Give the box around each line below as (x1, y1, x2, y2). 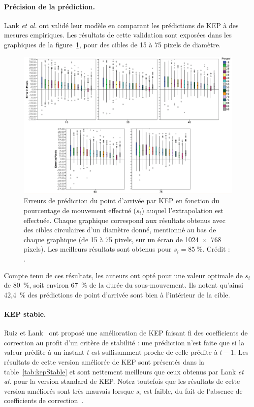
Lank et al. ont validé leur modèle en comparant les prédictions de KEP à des (4, 20, 239, 30)
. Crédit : (202, 244, 230, 254)
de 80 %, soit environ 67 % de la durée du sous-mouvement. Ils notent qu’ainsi (4, 280, 243, 290)
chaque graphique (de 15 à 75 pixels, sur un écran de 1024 (24, 234, 199, 244)
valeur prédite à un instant (4, 347, 85, 357)
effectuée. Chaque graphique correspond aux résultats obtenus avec (24, 215, 225, 225)
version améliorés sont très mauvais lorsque (4, 385, 134, 396)
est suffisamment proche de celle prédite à (91, 347, 218, 357)
